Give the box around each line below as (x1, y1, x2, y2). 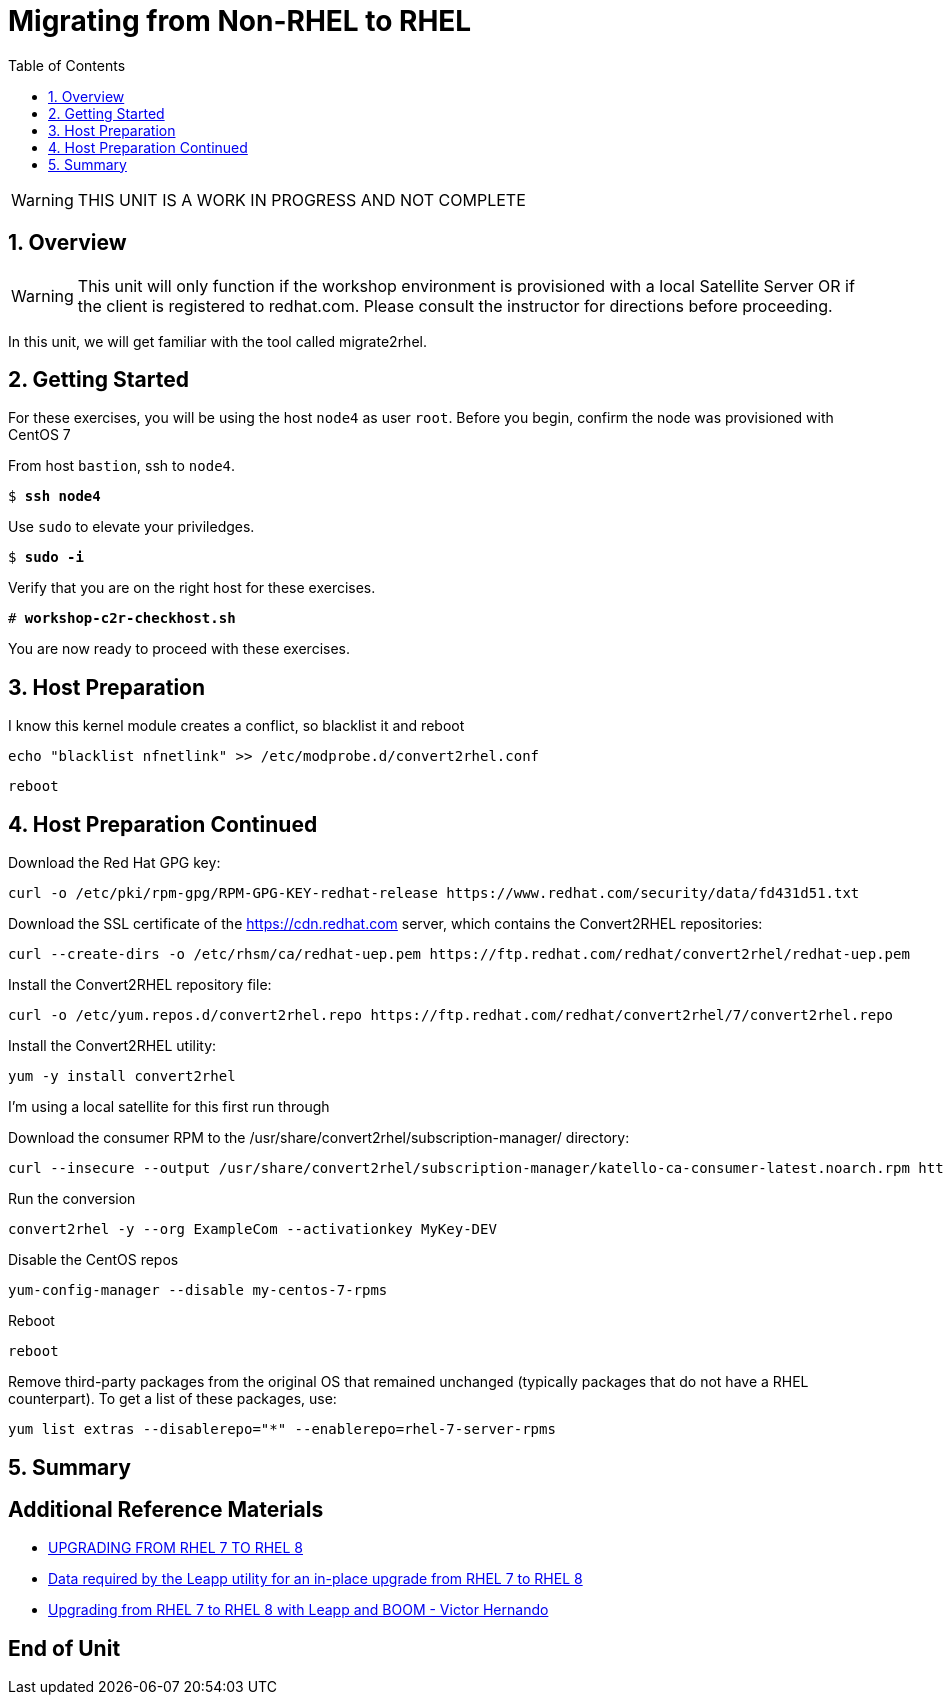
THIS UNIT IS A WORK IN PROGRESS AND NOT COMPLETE (77, 189, 526, 210)
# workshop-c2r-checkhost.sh (8, 610, 236, 627)
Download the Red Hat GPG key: (8, 854, 221, 872)
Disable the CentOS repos (8, 1251, 179, 1269)
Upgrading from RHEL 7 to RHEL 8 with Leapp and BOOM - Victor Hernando (48, 1601, 549, 1619)
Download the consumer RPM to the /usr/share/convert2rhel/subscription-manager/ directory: (8, 1129, 630, 1147)
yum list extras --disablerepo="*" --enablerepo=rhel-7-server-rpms (8, 1421, 556, 1438)
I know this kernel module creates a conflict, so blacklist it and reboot (8, 717, 465, 735)
